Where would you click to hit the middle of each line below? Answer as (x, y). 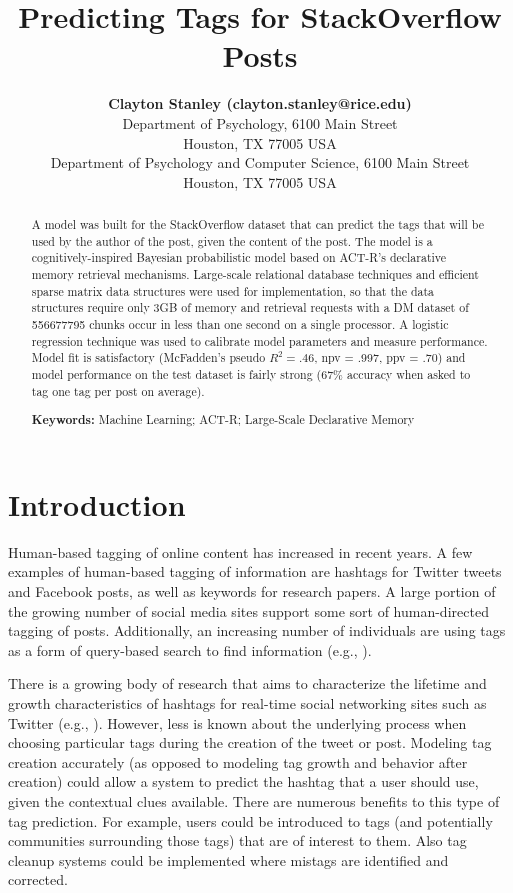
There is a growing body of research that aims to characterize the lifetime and (247, 683)
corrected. (38, 879)
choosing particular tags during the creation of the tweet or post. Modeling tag (250, 742)
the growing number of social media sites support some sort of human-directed (248, 610)
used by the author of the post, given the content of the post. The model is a (232, 240)
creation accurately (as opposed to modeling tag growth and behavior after (238, 761)
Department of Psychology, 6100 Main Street (260, 122)
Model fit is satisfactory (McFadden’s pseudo (148, 357)
